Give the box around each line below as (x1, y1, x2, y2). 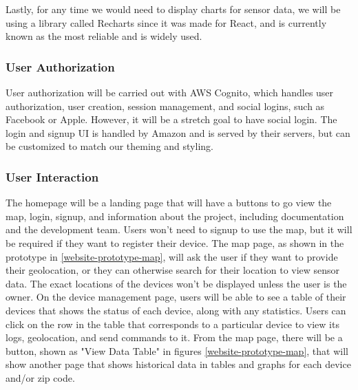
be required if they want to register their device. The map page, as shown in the (6, 235, 344, 250)
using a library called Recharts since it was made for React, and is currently (6, 15, 327, 30)
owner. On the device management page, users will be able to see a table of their (6, 290, 346, 304)
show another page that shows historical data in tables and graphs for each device (6, 357, 351, 371)
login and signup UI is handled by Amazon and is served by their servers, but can (6, 125, 350, 140)
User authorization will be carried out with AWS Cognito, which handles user (6, 85, 334, 99)
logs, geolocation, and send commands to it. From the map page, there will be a (6, 330, 343, 345)
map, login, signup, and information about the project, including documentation (6, 208, 344, 223)
